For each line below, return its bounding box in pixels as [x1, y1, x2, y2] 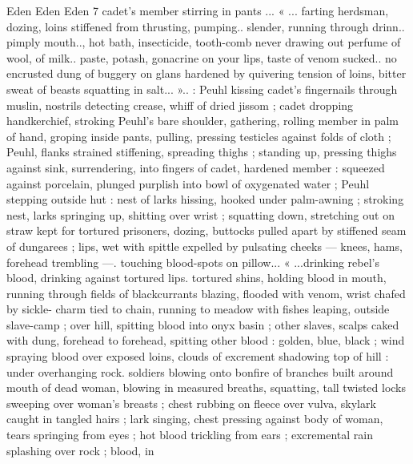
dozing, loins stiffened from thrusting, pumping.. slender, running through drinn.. [6, 18, 405, 34]
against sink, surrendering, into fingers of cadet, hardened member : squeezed [6, 159, 385, 176]
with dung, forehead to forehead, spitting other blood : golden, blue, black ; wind [6, 332, 405, 349]
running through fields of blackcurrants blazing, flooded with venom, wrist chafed [6, 284, 406, 301]
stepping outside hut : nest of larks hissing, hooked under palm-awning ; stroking [6, 191, 404, 208]
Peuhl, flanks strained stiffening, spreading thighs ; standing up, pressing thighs [6, 143, 397, 160]
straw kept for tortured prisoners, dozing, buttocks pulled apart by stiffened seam [6, 222, 407, 239]
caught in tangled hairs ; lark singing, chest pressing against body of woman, [6, 410, 383, 427]
